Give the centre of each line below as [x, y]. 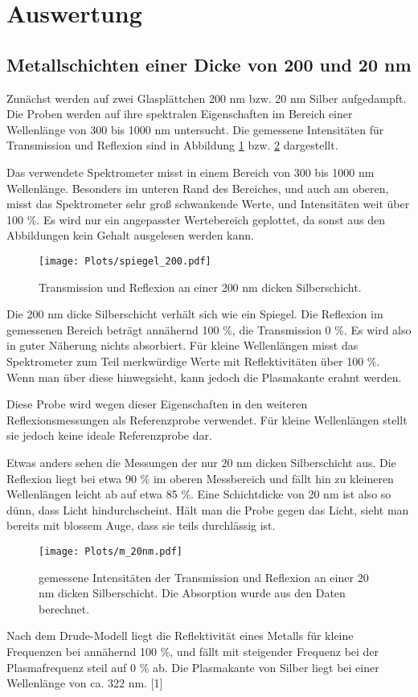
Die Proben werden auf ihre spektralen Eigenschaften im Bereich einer [180, 114]
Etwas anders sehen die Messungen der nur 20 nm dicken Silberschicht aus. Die [201, 462]
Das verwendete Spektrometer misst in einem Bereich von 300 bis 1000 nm [191, 172]
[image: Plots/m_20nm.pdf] [111, 551]
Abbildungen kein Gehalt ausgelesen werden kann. [130, 235]
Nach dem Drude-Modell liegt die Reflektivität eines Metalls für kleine [180, 635]
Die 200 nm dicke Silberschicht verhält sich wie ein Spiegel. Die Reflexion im [195, 314]
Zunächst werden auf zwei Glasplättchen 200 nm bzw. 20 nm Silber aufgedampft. [207, 98]
